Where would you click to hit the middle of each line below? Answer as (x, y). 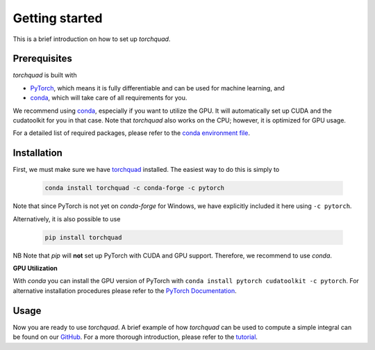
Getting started (58, 18)
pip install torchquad (83, 237)
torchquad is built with (45, 75)
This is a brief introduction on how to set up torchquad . (92, 39)
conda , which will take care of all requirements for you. (109, 98)
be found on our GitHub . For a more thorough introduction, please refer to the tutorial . (135, 337)
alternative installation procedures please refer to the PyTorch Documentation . (125, 291)
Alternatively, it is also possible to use (67, 218)
